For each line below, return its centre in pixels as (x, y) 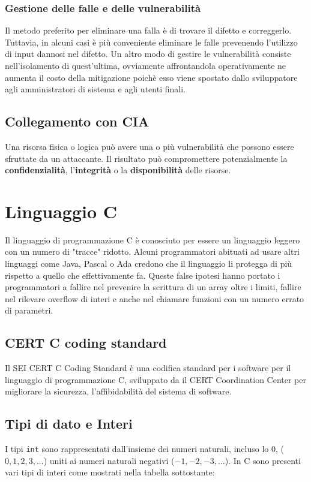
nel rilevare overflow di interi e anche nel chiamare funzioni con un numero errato (155, 298)
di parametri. (29, 310)
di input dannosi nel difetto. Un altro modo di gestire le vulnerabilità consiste (148, 54)
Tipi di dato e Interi (69, 424)
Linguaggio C (61, 211)
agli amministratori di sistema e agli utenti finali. (95, 89)
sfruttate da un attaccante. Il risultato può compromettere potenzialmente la (146, 158)
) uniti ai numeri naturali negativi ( (109, 460)
